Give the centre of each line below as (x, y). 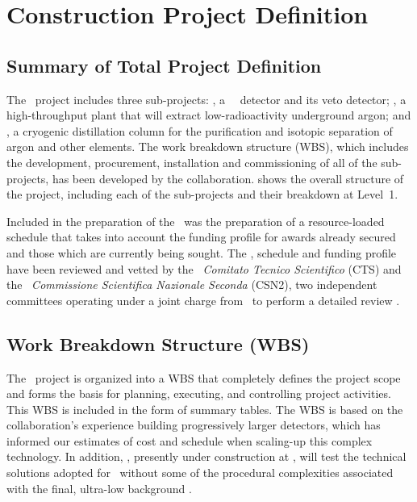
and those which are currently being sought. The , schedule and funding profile (202, 252)
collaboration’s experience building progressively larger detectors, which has (194, 425)
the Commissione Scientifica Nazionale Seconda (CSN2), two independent (192, 284)
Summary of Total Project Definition (164, 65)
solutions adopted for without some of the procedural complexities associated (200, 473)
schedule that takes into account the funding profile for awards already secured (201, 237)
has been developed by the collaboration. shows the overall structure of (228, 178)
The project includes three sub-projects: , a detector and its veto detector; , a (206, 99)
